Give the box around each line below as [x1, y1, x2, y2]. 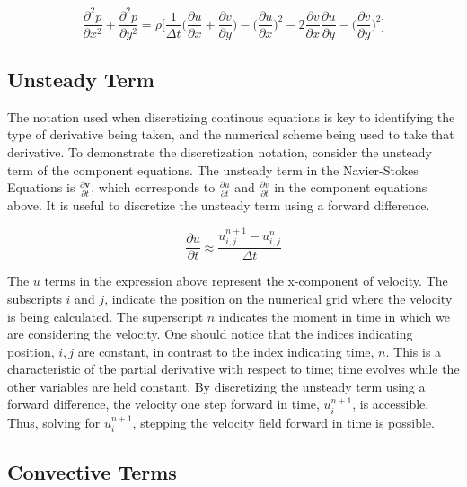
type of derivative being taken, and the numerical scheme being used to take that [7, 125, 454, 144]
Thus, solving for [7, 412, 101, 431]
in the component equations [274, 178, 427, 197]
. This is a [385, 341, 442, 360]
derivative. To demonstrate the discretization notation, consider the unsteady [7, 142, 432, 161]
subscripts [7, 288, 62, 307]
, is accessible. [352, 394, 429, 413]
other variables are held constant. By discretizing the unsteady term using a [7, 376, 426, 395]
